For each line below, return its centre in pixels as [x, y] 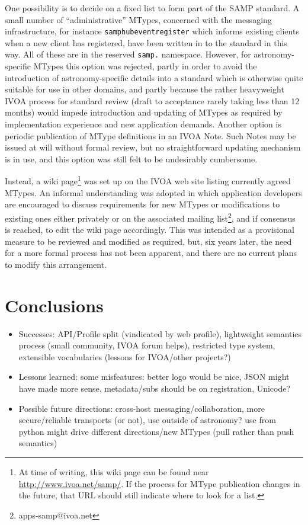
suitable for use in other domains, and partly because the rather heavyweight [145, 89]
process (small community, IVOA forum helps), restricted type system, [147, 345]
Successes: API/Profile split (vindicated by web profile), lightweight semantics [160, 333]
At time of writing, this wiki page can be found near [114, 471]
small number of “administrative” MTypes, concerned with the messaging [138, 19]
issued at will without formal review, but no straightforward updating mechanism [153, 147]
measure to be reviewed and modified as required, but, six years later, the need [148, 241]
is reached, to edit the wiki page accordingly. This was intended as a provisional [150, 230]
